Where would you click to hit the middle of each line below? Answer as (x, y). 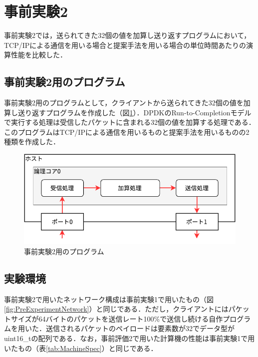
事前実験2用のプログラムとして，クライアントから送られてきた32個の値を (124, 103)
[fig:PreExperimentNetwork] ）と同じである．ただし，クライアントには (116, 309)
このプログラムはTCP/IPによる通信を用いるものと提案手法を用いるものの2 (127, 132)
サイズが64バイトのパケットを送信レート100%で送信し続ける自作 (117, 318)
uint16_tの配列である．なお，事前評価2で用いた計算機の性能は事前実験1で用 (129, 338)
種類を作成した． (32, 142)
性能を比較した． (39, 55)
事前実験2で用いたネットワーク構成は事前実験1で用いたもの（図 (109, 299)
